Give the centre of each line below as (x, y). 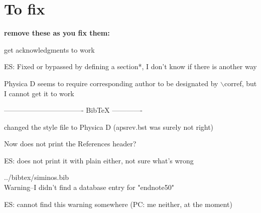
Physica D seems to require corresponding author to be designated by (111, 83)
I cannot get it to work (39, 93)
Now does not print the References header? (70, 144)
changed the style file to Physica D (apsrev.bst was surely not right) (109, 127)
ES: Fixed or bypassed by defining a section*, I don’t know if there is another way (130, 66)
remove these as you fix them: (57, 33)
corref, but (241, 83)
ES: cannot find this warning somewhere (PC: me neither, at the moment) (118, 204)
